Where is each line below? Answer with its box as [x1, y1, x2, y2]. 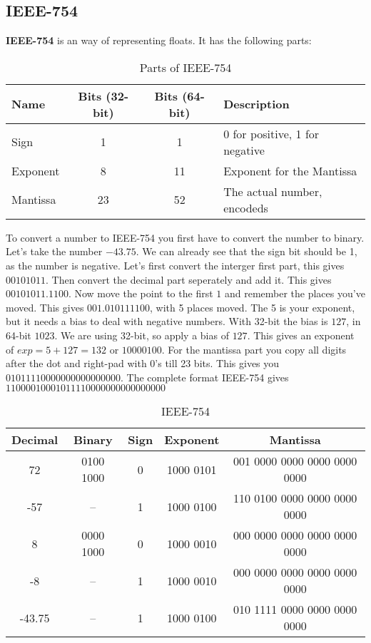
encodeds [223, 199, 268, 216]
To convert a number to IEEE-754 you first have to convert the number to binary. [6, 230, 365, 245]
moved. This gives [6, 299, 84, 314]
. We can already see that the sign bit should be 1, [136, 244, 357, 259]
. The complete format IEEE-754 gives [121, 369, 289, 384]
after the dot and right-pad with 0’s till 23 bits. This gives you [6, 356, 280, 371]
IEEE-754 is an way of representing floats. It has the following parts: [6, 33, 312, 48]
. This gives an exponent [247, 327, 355, 342]
